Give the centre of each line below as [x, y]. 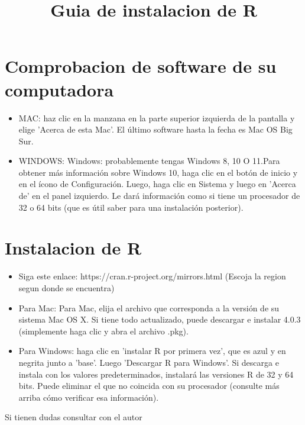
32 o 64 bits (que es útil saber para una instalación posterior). [131, 207]
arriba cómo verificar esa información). [89, 397]
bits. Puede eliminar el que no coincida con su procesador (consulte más [149, 386]
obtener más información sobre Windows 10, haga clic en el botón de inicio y [158, 172]
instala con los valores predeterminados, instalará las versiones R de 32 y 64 [156, 374]
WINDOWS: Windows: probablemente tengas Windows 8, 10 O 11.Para [149, 161]
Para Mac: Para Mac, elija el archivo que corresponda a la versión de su [149, 308]
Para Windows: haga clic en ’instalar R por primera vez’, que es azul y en [152, 351]
